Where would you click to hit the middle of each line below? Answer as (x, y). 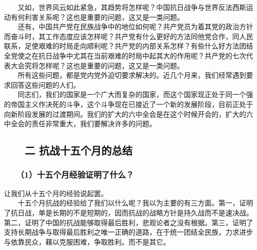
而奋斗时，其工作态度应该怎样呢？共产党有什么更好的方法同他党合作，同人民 (128, 36)
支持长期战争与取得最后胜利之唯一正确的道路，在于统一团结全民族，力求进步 (128, 232)
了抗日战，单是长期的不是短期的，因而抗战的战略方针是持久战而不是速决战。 (128, 212)
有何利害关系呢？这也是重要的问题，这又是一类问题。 (97, 17)
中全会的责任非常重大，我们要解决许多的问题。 (80, 124)
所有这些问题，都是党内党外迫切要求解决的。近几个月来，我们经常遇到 (132, 75)
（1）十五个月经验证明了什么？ (77, 175)
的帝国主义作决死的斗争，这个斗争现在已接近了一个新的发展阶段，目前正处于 (128, 104)
